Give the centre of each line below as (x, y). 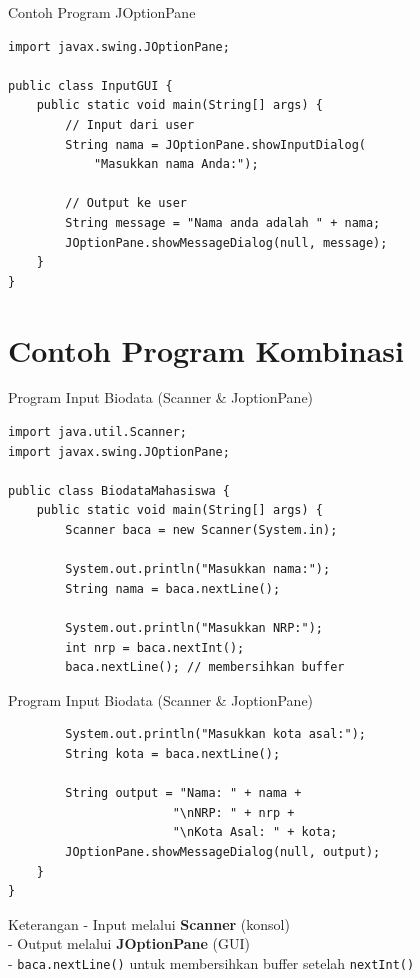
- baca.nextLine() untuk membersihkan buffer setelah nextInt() (211, 962)
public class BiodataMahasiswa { (119, 490)
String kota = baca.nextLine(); (173, 753)
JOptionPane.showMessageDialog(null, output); (223, 851)
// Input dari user (130, 124)
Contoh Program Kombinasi (206, 349)
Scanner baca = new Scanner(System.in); (201, 530)
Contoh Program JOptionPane (102, 12)
